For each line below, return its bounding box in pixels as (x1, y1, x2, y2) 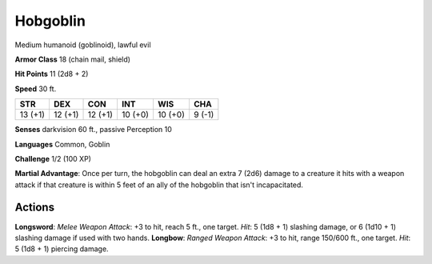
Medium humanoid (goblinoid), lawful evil (14, 40, 151, 50)
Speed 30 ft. (14, 84, 57, 94)
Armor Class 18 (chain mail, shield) (14, 54, 131, 64)
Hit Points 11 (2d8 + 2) (14, 69, 89, 79)
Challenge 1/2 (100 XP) (14, 154, 92, 163)
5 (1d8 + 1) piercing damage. (14, 244, 109, 254)
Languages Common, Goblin (14, 139, 110, 149)
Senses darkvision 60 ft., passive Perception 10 (14, 125, 172, 134)
